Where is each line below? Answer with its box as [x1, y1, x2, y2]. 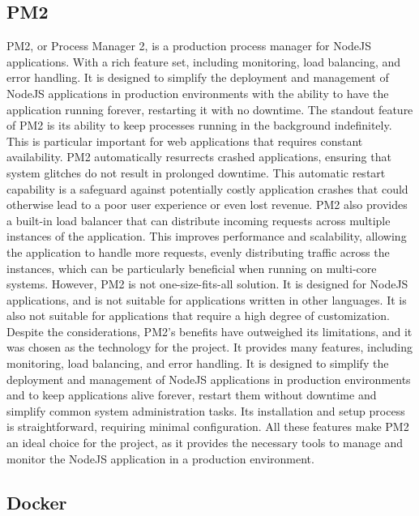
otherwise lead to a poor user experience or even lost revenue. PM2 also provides [6, 196, 408, 213]
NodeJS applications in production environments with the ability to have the [6, 84, 389, 101]
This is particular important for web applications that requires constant [6, 132, 363, 149]
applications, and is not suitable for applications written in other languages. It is [6, 291, 407, 308]
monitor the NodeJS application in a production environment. [6, 450, 314, 467]
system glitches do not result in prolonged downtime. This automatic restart [6, 164, 386, 181]
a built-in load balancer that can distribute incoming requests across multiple [6, 211, 391, 228]
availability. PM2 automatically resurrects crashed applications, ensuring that [6, 148, 391, 165]
